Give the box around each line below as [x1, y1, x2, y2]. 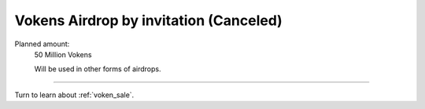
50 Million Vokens [34, 49, 92, 59]
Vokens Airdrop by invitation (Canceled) [14, 12, 283, 29]
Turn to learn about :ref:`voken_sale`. [14, 90, 135, 100]
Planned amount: [14, 39, 70, 49]
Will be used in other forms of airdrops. [34, 64, 161, 74]
